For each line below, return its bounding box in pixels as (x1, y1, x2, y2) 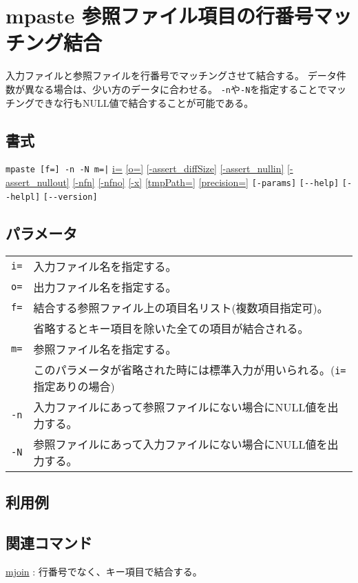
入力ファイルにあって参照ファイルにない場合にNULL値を (33, 398, 328, 415)
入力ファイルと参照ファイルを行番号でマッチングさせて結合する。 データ (6, 68, 337, 83)
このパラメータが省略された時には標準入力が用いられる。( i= (33, 361, 346, 378)
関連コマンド (6, 531, 92, 553)
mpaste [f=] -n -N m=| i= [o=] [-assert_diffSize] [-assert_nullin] (6, 161, 284, 176)
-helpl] (6, 192, 41, 202)
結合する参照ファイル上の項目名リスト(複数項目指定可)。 (33, 299, 328, 316)
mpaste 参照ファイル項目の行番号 (6, 1, 314, 30)
